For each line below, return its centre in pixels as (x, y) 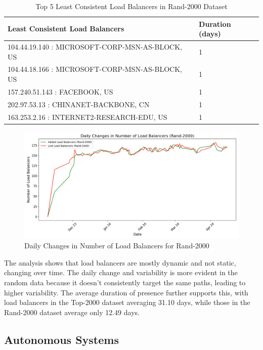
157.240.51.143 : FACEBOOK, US (60, 91)
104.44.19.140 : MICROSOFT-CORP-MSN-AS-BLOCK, (95, 47)
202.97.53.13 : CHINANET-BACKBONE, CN (79, 104)
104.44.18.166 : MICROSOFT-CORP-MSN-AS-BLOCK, (95, 69)
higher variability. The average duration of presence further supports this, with (126, 292)
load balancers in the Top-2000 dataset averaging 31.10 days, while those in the (127, 302)
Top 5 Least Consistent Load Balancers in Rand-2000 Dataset (131, 6)
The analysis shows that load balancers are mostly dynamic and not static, (120, 262)
